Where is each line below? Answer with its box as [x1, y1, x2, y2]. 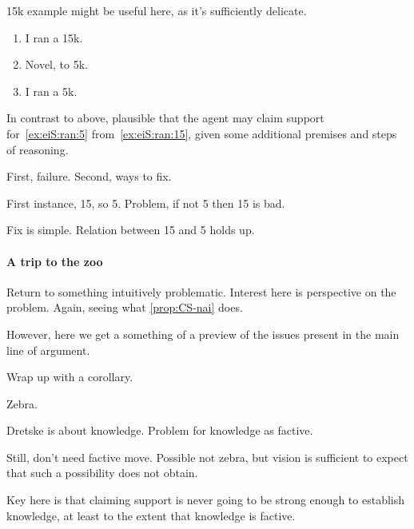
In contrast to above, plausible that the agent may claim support [6, 109, 324, 126]
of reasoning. [6, 141, 69, 157]
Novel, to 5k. [25, 56, 88, 73]
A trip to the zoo [6, 253, 103, 269]
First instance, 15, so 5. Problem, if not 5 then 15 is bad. [6, 194, 285, 211]
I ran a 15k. [25, 29, 83, 46]
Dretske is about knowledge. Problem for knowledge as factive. [6, 422, 313, 439]
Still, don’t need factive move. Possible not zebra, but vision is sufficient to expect [6, 448, 408, 465]
